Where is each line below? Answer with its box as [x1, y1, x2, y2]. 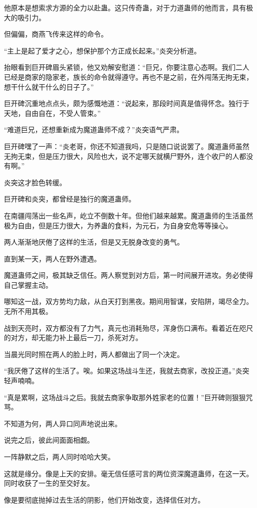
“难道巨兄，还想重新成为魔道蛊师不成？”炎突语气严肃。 [4, 124, 184, 135]
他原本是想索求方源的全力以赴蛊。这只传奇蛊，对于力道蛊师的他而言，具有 [4, 2, 246, 12]
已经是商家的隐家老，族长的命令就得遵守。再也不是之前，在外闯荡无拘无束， [4, 71, 253, 82]
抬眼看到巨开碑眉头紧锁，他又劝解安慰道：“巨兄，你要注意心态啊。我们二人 [4, 62, 250, 72]
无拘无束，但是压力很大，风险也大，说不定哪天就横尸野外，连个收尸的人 [4, 151, 239, 161]
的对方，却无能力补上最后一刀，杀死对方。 [4, 332, 142, 343]
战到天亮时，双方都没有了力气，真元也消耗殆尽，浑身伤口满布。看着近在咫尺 [4, 322, 253, 333]
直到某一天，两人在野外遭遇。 [4, 253, 101, 263]
